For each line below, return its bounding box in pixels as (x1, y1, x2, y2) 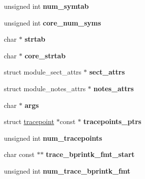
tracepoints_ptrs (83, 116, 142, 127)
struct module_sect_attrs (4, 67, 82, 77)
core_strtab (24, 50, 66, 60)
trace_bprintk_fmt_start (46, 149, 135, 159)
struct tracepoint (4, 116, 54, 127)
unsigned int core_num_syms (4, 17, 101, 27)
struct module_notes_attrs (4, 83, 86, 93)
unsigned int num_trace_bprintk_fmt (4, 165, 130, 176)
